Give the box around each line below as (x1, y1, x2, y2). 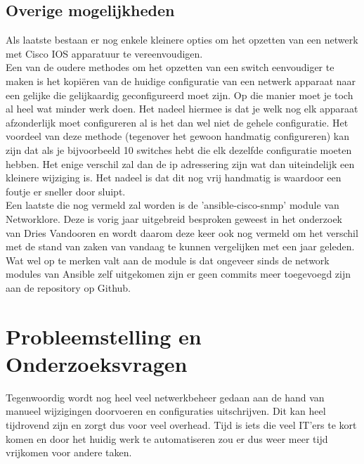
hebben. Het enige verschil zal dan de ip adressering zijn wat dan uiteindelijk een (6, 156, 355, 171)
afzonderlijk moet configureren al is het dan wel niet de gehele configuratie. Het (6, 115, 349, 129)
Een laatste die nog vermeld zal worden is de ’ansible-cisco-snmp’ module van (6, 198, 339, 212)
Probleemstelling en (6, 321, 202, 350)
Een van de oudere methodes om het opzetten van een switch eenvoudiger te (6, 60, 334, 75)
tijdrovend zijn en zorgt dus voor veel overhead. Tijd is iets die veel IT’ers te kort (6, 417, 357, 432)
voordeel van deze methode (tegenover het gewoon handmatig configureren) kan (6, 129, 349, 143)
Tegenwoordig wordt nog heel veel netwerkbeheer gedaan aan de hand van (6, 389, 325, 404)
